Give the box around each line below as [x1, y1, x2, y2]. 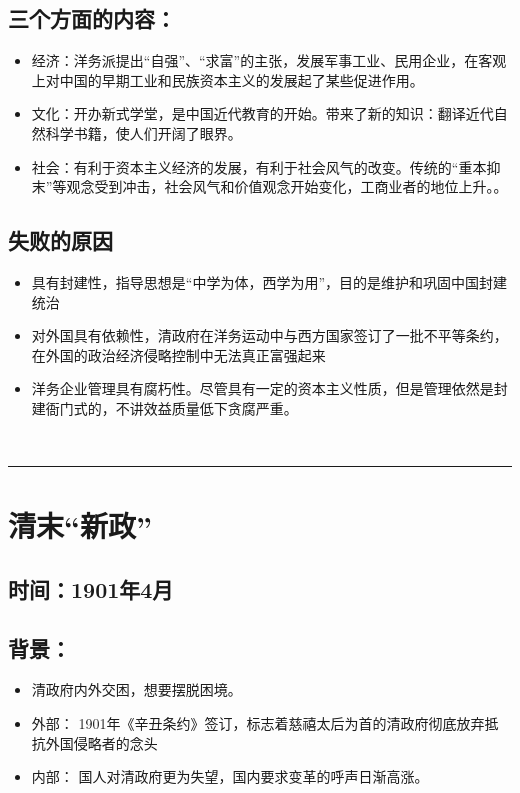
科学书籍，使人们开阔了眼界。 [45, 122, 242, 143]
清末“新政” [8, 505, 152, 546]
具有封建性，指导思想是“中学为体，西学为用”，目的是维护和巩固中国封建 [31, 271, 508, 292]
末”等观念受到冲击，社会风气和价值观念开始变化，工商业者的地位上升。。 [31, 176, 508, 197]
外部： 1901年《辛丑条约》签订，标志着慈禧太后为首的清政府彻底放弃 [31, 713, 485, 734]
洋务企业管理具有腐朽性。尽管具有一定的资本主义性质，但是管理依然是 [31, 378, 494, 399]
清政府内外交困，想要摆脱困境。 [31, 679, 242, 700]
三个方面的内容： [8, 3, 176, 34]
